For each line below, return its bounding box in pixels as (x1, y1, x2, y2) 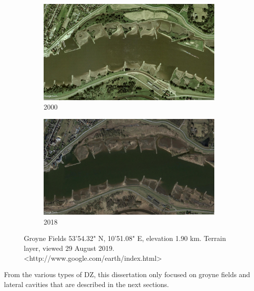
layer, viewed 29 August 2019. (24, 242, 115, 253)
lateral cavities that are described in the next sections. (4, 279, 169, 289)
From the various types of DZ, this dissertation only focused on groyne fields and (4, 269, 251, 280)
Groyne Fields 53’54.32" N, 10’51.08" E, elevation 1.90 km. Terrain (24, 233, 226, 243)
